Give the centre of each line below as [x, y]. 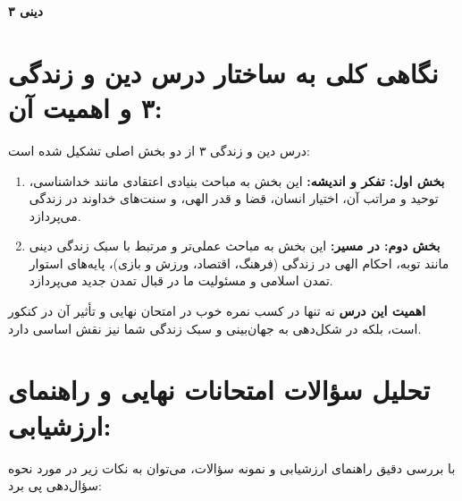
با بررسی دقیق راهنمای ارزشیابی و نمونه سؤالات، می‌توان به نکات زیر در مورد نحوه [232, 467]
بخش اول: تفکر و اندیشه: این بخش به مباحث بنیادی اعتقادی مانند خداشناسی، [237, 180]
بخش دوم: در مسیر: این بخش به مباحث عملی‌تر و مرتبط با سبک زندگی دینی [235, 246]
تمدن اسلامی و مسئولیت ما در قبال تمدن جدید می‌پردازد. [181, 280]
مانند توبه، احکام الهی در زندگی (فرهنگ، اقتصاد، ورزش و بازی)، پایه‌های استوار [239, 263]
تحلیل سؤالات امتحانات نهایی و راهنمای [219, 390]
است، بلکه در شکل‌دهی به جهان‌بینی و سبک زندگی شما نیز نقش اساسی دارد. [215, 328]
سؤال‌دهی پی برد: [55, 485]
